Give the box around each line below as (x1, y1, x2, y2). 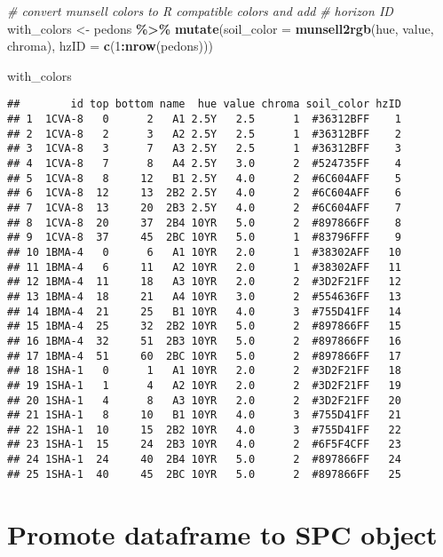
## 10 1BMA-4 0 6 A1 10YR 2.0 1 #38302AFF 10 (7, 245, 401, 259)
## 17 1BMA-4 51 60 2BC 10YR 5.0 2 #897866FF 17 (7, 349, 401, 362)
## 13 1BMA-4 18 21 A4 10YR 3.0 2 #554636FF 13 (7, 290, 401, 303)
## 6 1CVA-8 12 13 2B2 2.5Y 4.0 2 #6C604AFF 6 (7, 187, 401, 200)
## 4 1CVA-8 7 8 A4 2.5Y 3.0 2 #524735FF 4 (7, 157, 401, 170)
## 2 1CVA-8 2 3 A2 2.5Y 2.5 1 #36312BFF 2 (7, 127, 401, 140)
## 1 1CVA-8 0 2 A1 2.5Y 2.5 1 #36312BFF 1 (7, 113, 401, 126)
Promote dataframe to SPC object (7, 515, 438, 552)
